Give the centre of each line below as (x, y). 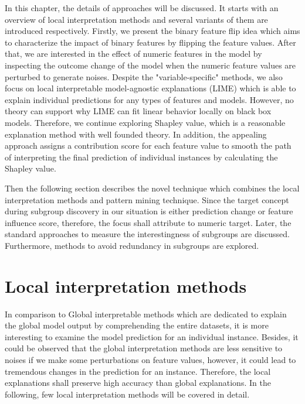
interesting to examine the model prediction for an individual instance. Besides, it (152, 336)
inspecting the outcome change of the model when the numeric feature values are (150, 65)
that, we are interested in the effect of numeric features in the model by (133, 54)
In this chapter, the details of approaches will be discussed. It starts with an (142, 8)
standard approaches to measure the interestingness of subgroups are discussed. (148, 234)
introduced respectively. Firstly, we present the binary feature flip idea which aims (152, 31)
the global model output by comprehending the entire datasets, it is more (137, 325)
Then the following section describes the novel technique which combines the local (152, 188)
